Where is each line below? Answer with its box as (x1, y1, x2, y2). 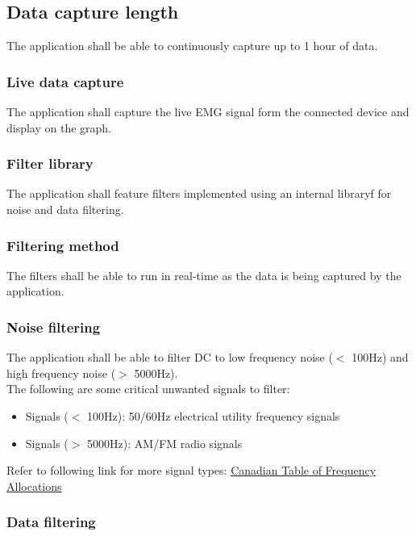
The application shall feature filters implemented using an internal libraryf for (6, 185, 392, 202)
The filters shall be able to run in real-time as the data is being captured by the (6, 266, 401, 283)
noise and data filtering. (6, 201, 124, 218)
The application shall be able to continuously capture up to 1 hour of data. (6, 37, 378, 54)
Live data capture (6, 71, 124, 91)
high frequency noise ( (6, 364, 116, 381)
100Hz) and (352, 349, 409, 366)
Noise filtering (6, 316, 101, 337)
